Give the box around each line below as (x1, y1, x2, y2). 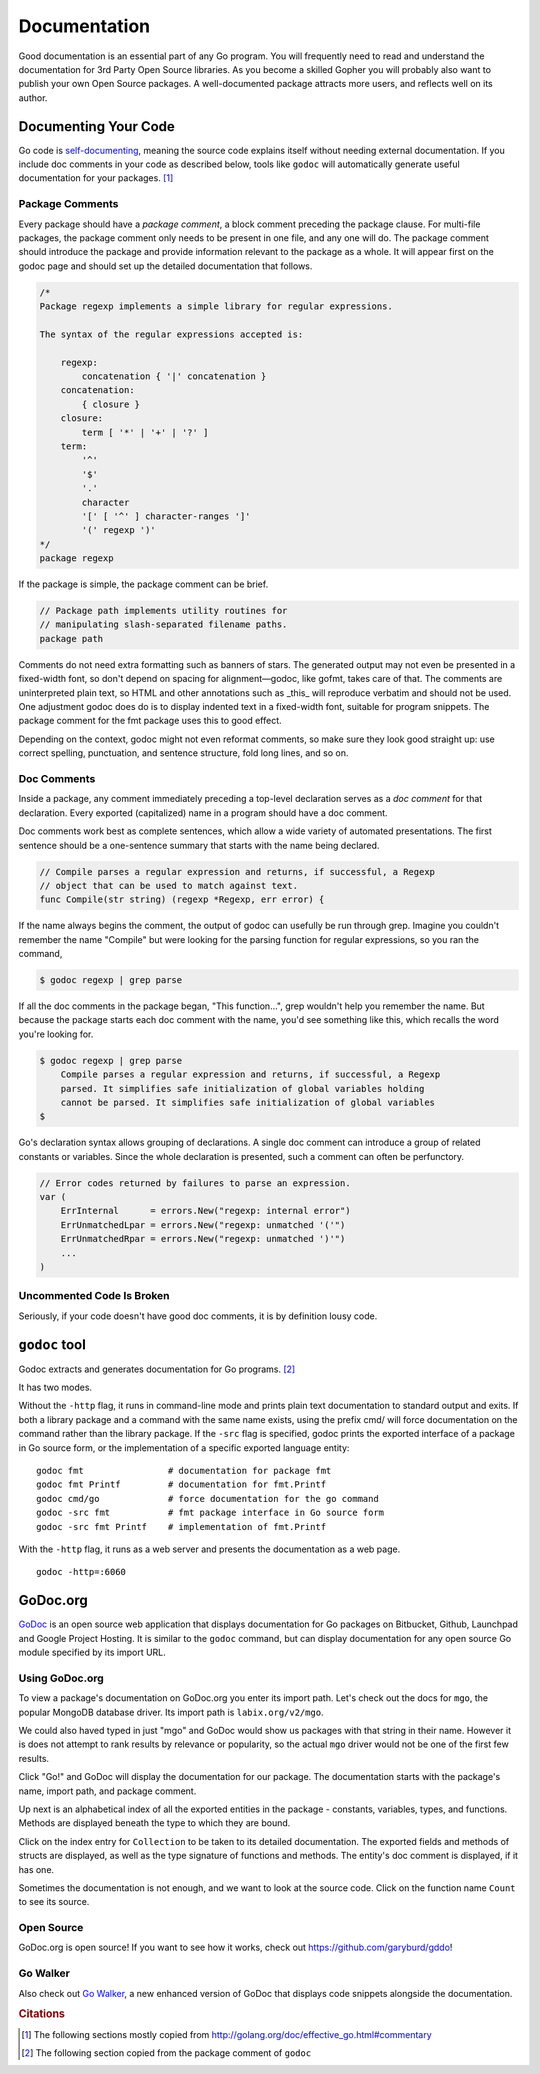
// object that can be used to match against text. (39, 880, 299, 891)
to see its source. (18, 1896, 90, 1908)
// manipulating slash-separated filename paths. (39, 619, 288, 630)
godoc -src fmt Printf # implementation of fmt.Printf (36, 1521, 327, 1532)
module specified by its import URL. (18, 1646, 167, 1659)
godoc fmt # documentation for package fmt (36, 1465, 332, 1477)
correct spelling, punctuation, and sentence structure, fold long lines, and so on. (18, 747, 349, 759)
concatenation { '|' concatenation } (81, 371, 267, 382)
